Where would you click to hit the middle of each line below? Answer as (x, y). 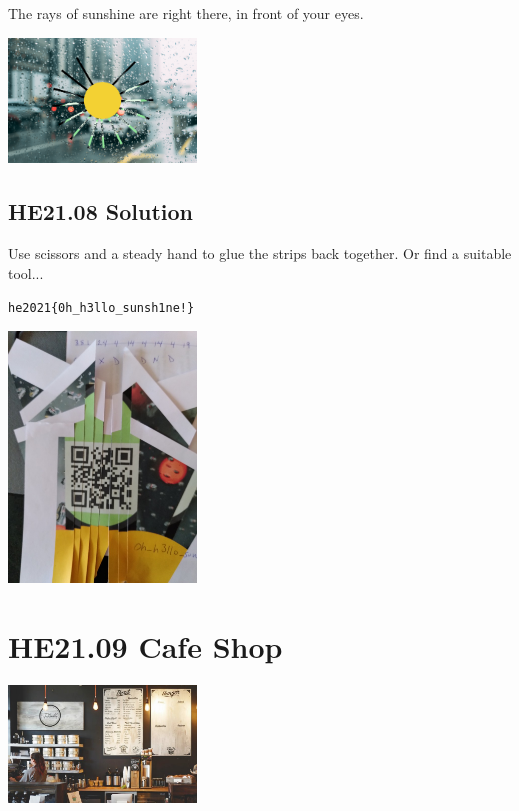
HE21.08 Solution (101, 211)
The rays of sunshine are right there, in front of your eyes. (186, 13)
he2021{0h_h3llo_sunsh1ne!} (101, 308)
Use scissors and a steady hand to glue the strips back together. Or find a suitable (260, 253)
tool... (26, 272)
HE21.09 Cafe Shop (145, 645)
